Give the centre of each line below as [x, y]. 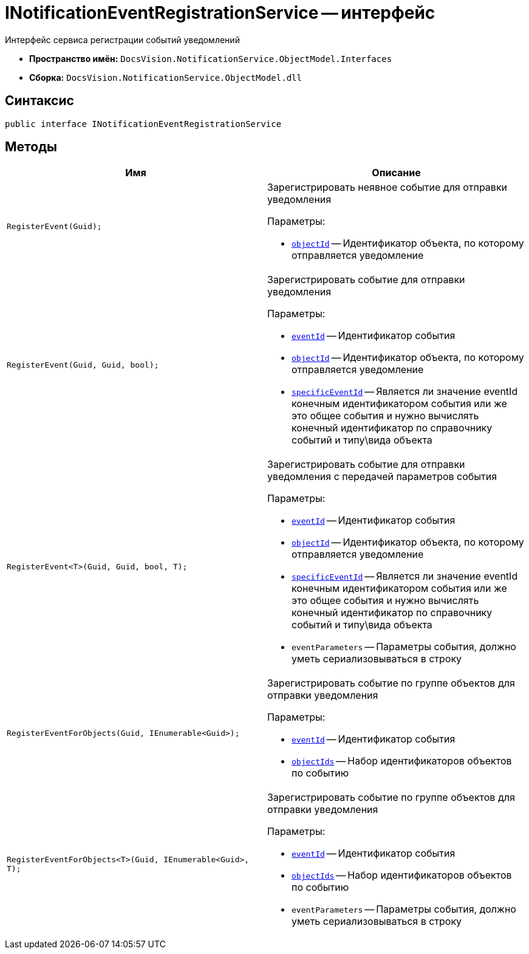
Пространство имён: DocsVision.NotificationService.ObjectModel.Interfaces [211, 58]
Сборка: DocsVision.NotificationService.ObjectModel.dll [166, 77]
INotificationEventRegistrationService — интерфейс [220, 13]
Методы [31, 147]
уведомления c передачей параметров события [382, 477]
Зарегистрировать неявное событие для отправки [387, 187]
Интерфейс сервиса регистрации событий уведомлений [122, 39]
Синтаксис [39, 101]
